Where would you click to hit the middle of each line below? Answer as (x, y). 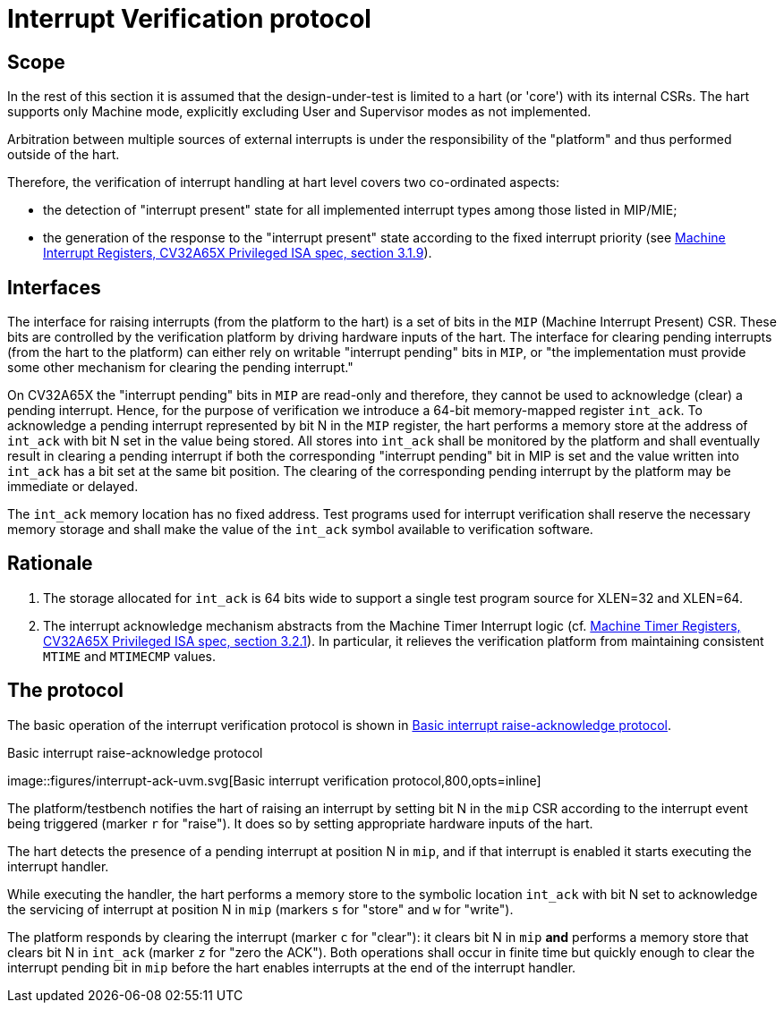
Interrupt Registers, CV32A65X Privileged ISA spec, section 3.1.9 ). (238, 253)
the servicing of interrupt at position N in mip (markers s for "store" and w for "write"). (260, 909)
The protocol (66, 691)
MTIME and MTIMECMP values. (130, 656)
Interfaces (54, 287)
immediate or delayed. (73, 487)
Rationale (50, 564)
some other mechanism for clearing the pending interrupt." (180, 368)
